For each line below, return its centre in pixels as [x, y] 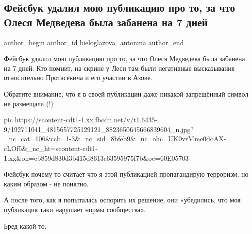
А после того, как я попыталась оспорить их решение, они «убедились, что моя [122, 200]
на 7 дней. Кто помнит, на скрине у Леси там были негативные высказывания [119, 68]
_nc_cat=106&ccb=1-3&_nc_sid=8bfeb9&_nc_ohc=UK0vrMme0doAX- [115, 139]
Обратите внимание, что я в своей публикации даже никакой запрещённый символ [126, 93]
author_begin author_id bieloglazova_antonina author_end [94, 42]
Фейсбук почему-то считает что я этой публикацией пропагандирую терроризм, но [126, 174]
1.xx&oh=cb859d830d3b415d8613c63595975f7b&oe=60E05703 [96, 158]
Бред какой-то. [25, 226]
